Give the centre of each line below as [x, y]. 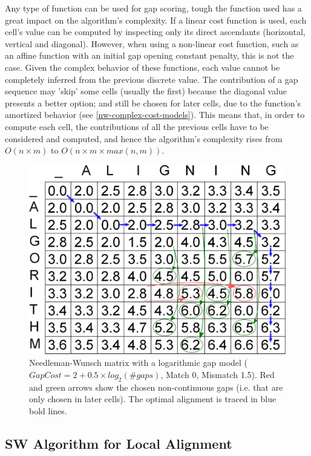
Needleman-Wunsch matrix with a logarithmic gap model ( [139, 363]
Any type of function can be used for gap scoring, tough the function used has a [153, 8]
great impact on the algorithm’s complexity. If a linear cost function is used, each [156, 20]
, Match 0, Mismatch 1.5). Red [218, 374]
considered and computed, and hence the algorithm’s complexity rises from [144, 138]
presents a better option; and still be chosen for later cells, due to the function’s [153, 103]
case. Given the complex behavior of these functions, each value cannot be [142, 67]
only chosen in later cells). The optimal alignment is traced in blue [153, 399]
